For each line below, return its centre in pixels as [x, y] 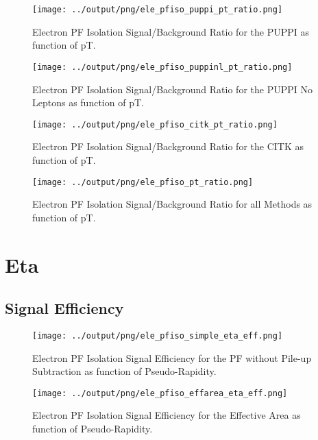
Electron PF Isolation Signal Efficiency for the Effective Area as [167, 415]
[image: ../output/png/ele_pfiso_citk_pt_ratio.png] [155, 124]
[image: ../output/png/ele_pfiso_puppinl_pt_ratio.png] [162, 67]
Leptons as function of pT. [88, 102]
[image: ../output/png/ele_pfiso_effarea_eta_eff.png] [160, 393]
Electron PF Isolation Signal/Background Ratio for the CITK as [168, 146]
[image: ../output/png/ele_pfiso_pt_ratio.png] [143, 182]
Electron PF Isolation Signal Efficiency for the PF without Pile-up [172, 357]
